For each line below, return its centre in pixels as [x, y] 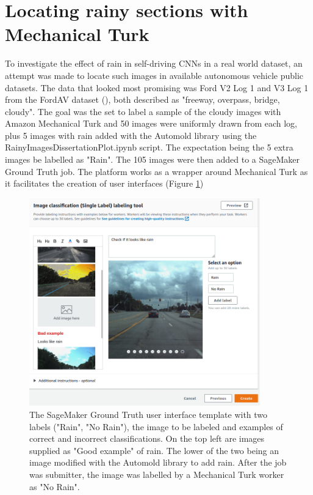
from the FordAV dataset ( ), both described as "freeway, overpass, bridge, [142, 99]
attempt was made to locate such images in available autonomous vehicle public [154, 75]
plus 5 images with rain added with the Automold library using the [131, 135]
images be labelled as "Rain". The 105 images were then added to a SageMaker [153, 159]
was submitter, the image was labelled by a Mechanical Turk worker [157, 474]
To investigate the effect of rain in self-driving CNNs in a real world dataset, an [154, 63]
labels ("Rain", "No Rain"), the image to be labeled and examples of [156, 426]
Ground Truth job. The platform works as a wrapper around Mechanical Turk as [156, 171]
